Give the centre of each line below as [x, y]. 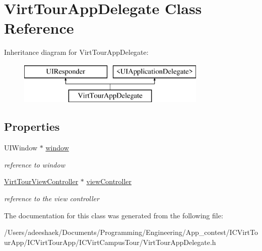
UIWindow [21, 148]
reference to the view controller [52, 198]
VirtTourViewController [41, 181]
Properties [32, 127]
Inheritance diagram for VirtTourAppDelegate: [76, 52]
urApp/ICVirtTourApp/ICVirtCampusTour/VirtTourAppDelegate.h [110, 242]
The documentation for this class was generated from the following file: [114, 215]
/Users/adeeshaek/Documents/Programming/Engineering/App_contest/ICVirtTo [131, 232]
